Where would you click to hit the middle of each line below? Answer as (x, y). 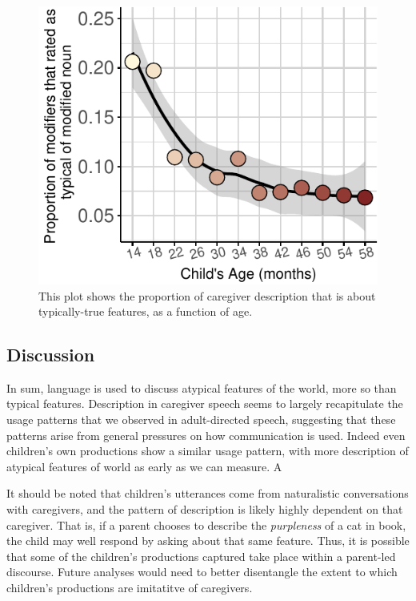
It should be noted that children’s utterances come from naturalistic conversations (208, 493)
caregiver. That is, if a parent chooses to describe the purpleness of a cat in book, (206, 524)
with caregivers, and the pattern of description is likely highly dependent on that (205, 509)
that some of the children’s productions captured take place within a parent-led (201, 556)
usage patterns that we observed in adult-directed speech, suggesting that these (201, 419)
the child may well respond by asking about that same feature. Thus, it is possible (208, 540)
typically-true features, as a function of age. (146, 311)
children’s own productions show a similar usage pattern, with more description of (208, 451)
